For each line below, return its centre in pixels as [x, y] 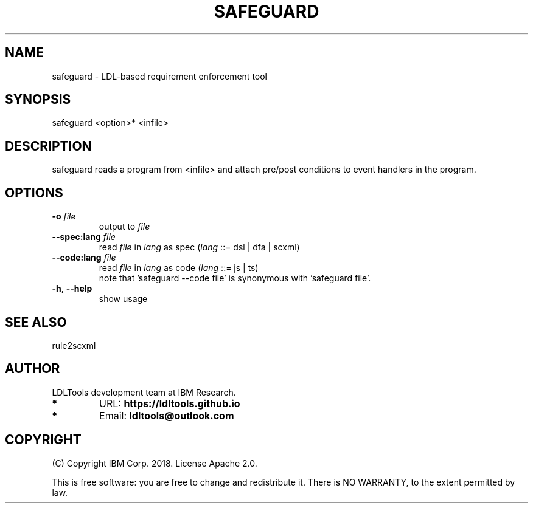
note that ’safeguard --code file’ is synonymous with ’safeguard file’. [235, 278]
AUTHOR [33, 369]
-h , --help [72, 289]
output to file [124, 227]
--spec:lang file [84, 237]
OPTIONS [34, 193]
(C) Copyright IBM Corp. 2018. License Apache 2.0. [155, 463]
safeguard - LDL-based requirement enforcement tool [160, 76]
